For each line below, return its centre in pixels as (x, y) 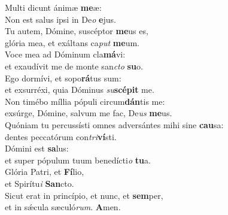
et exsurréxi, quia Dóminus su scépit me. (80, 90)
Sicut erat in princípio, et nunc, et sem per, (84, 195)
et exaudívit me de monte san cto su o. (74, 66)
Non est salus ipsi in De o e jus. (60, 19)
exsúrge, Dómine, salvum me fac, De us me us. (89, 113)
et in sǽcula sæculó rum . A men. (63, 207)
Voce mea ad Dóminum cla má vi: (65, 54)
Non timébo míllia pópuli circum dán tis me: (85, 101)
